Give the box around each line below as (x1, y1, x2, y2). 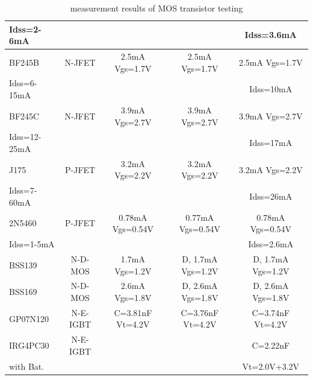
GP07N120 (9, 312, 49, 325)
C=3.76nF (181, 306, 219, 318)
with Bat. (9, 359, 45, 372)
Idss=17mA (249, 136, 293, 149)
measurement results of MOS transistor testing (70, 2, 243, 14)
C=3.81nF (114, 306, 152, 318)
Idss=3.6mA (244, 28, 297, 41)
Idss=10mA (249, 83, 293, 95)
